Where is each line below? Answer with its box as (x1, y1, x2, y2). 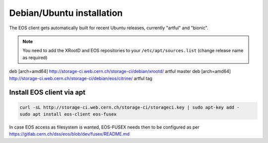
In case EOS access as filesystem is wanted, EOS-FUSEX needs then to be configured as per (9, 124, 200, 130)
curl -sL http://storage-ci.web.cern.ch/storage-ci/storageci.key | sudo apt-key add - (19, 104, 240, 110)
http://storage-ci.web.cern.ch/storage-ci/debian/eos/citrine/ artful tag (9, 75, 152, 81)
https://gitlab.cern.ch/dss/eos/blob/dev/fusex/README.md (9, 131, 130, 137)
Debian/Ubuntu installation (9, 7, 123, 18)
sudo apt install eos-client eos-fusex (19, 111, 117, 117)
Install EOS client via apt (9, 88, 86, 97)
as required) (22, 55, 48, 61)
